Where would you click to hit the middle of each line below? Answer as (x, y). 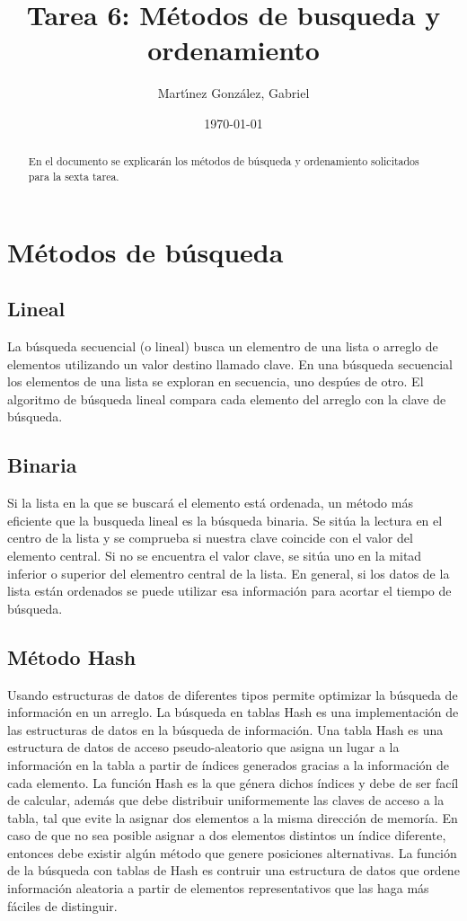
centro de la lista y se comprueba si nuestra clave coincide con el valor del (210, 538)
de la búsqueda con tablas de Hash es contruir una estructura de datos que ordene (233, 870)
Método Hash (72, 656)
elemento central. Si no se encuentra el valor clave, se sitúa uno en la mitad (215, 555)
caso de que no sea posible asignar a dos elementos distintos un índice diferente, (227, 835)
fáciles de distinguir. (62, 905)
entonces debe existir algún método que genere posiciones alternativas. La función (232, 852)
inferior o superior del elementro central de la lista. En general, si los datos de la (229, 573)
